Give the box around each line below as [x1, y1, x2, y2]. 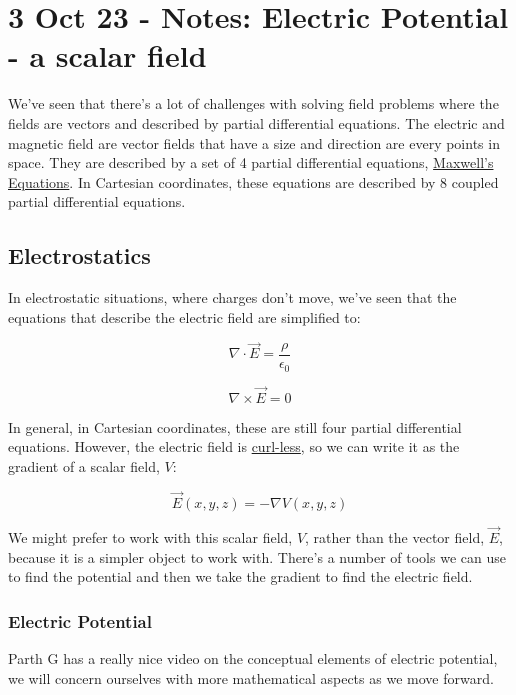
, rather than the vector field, [305, 526, 485, 547]
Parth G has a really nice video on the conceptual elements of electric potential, [8, 647, 498, 668]
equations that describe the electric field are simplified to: [8, 306, 361, 327]
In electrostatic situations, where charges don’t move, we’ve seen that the [8, 287, 457, 308]
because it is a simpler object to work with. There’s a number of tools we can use [8, 546, 506, 567]
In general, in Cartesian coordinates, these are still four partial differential [8, 416, 462, 437]
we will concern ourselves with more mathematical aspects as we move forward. [8, 667, 494, 688]
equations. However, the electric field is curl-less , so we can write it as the [8, 436, 460, 457]
